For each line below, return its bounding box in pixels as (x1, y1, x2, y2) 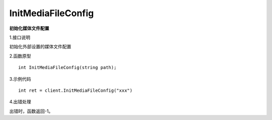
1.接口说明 (9, 34, 30, 40)
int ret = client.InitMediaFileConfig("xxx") (18, 87, 133, 93)
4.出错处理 (9, 99, 31, 105)
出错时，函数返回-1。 (9, 108, 53, 114)
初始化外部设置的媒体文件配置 (9, 43, 72, 50)
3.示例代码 (9, 76, 31, 82)
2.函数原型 (9, 53, 31, 59)
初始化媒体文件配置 (9, 25, 49, 31)
